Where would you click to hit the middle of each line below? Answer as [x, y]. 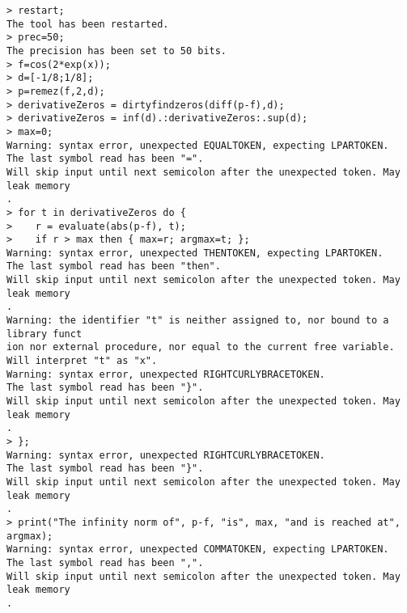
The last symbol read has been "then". [114, 266]
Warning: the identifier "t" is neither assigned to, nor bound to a [198, 321]
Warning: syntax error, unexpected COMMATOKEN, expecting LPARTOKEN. [198, 550]
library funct [45, 334]
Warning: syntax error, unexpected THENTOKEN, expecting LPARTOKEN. [195, 253]
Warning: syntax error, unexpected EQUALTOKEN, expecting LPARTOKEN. [198, 145]
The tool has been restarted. [88, 24]
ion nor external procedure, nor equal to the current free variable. [201, 347]
